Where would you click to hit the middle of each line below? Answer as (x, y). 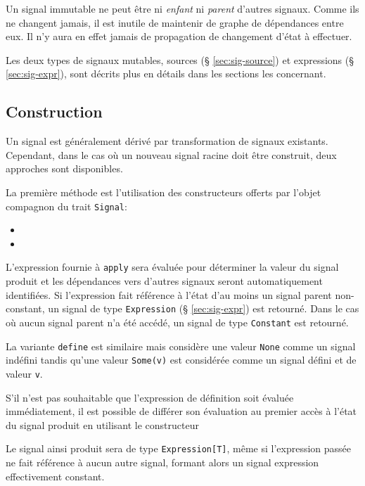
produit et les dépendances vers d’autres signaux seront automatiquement (164, 281)
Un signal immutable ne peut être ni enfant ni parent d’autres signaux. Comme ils (182, 8)
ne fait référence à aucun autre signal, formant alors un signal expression (162, 462)
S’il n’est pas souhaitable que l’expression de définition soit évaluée (150, 397)
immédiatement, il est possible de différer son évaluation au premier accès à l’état (181, 411)
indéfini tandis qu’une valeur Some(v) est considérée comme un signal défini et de (181, 360)
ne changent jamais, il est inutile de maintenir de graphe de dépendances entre (175, 22)
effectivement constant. (55, 476)
